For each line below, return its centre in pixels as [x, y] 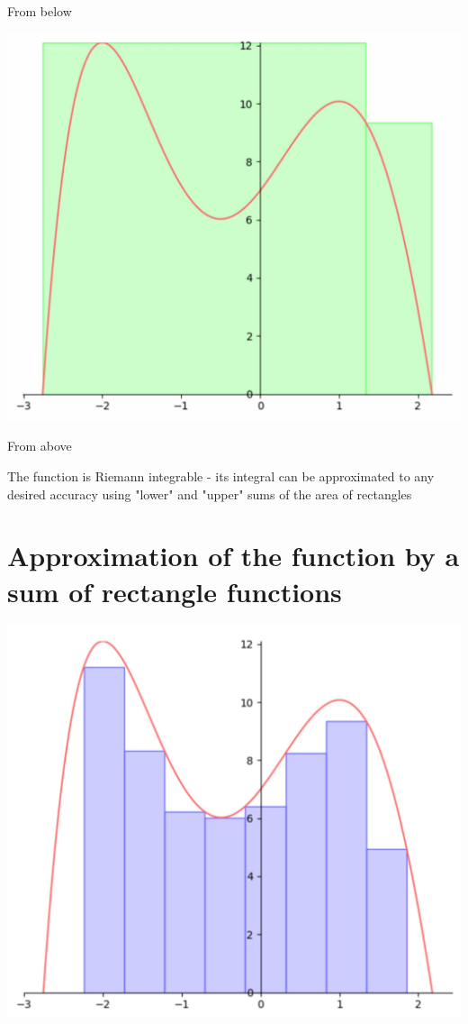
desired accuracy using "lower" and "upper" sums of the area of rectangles [210, 494]
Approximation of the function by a [234, 556]
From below [40, 11]
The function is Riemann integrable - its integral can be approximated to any [221, 475]
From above [40, 446]
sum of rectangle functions [175, 591]
